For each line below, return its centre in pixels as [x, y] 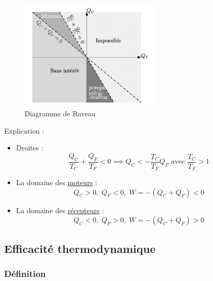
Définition [25, 273]
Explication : [24, 130]
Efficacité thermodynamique [80, 248]
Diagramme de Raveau [60, 113]
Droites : [30, 148]
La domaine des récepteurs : [60, 210]
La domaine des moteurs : [57, 182]
